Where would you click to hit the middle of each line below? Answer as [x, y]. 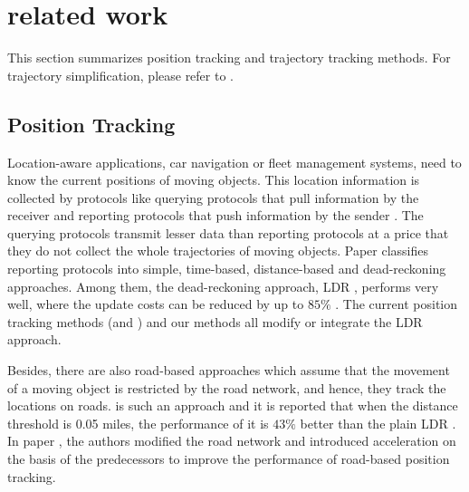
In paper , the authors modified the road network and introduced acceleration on [232, 441]
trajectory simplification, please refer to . [120, 75]
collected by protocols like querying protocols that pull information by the [213, 197]
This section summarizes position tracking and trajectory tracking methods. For [229, 58]
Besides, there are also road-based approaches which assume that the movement [229, 370]
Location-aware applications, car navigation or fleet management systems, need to [234, 162]
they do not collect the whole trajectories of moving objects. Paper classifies [218, 251]
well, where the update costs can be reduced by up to [156, 304]
